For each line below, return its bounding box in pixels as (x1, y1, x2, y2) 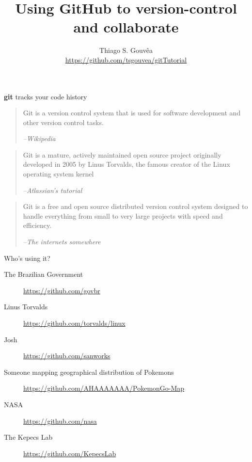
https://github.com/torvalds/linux (23, 318, 126, 328)
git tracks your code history (4, 91, 87, 101)
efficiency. (23, 220, 52, 230)
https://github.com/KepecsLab (23, 448, 116, 458)
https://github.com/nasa (23, 415, 97, 426)
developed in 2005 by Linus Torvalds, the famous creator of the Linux (23, 159, 230, 169)
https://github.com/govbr (23, 285, 100, 295)
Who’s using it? (4, 253, 50, 263)
